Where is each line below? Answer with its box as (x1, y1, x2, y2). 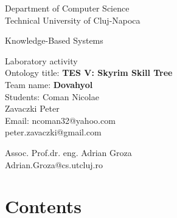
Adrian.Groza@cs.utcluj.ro (5, 158, 103, 171)
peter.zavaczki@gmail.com (5, 126, 102, 138)
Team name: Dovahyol (5, 78, 93, 90)
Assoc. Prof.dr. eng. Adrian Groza (5, 146, 132, 158)
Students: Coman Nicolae (5, 90, 99, 103)
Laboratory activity (5, 54, 78, 67)
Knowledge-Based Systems (5, 34, 103, 47)
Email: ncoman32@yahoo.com (5, 114, 116, 126)
